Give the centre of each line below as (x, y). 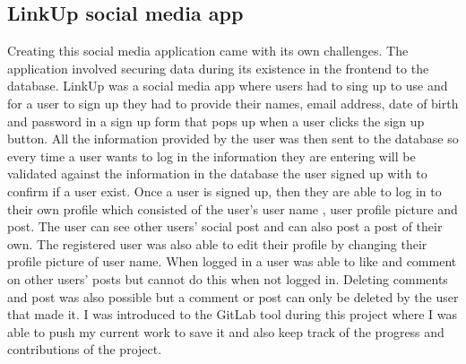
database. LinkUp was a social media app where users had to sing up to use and (228, 86)
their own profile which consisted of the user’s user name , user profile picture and (233, 208)
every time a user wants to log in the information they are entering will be (211, 156)
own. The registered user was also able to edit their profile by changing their (217, 243)
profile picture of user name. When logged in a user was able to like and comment (232, 261)
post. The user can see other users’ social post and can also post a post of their (225, 226)
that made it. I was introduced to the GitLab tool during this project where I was (232, 314)
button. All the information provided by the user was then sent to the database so (233, 139)
